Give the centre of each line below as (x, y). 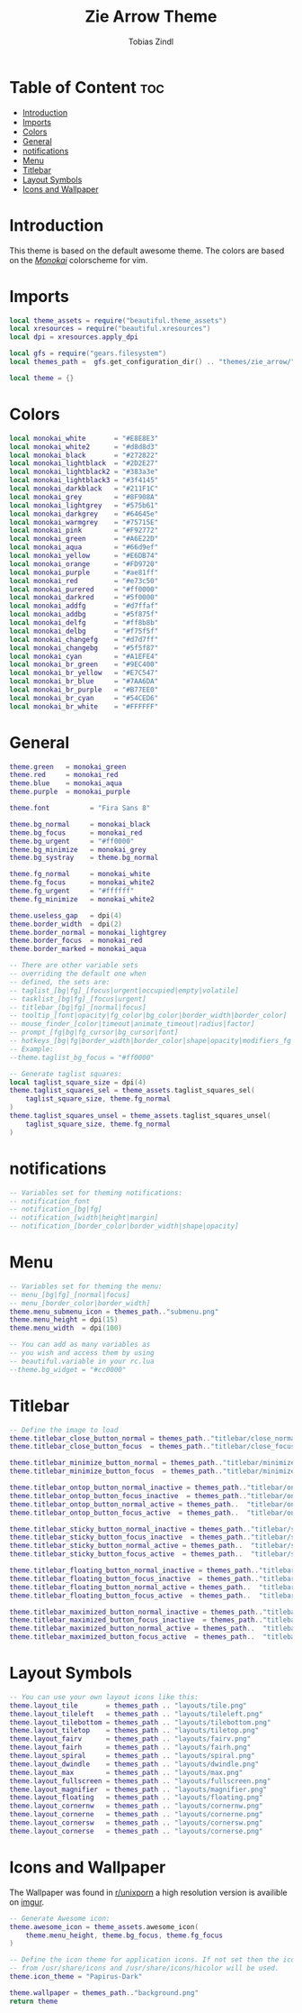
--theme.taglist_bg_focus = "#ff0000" (82, 1057)
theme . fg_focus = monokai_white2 (82, 883)
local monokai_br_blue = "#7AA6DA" (84, 682)
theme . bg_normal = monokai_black (80, 824)
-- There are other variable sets (74, 965)
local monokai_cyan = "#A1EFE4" (84, 656)
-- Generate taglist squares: (66, 1074)
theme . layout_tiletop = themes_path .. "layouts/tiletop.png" (134, 1731)
